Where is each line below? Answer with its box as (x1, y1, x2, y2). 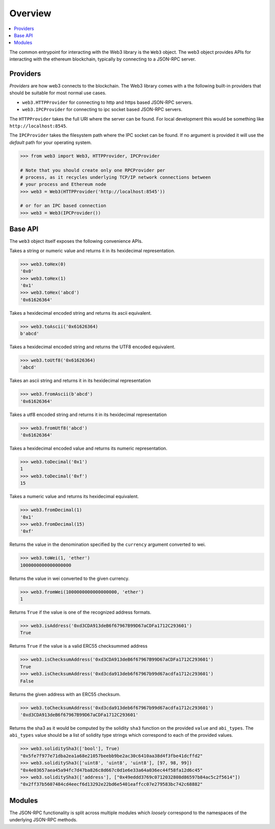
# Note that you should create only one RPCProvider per (20, 167, 166, 173)
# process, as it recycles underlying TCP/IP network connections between (20, 174, 211, 180)
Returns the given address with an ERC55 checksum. (9, 691, 121, 697)
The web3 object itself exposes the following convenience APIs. (9, 238, 143, 244)
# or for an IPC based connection (20, 203, 106, 209)
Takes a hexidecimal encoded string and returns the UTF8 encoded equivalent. (9, 344, 176, 350)
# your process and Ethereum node (20, 181, 106, 187)
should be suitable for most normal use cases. (9, 90, 106, 96)
